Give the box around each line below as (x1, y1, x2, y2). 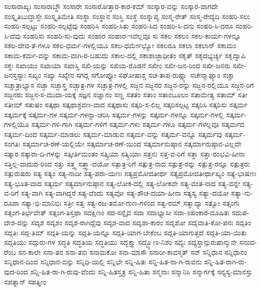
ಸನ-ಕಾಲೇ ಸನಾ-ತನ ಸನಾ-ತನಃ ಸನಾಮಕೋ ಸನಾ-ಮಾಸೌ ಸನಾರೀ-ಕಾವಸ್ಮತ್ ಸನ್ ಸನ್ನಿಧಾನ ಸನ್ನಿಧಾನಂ (18, 246, 247, 257)
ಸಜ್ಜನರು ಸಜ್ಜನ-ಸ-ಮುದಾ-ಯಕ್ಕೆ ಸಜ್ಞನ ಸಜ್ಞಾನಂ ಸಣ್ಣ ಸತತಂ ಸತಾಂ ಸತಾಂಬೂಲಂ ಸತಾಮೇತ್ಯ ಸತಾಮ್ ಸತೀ (4, 89, 247, 100)
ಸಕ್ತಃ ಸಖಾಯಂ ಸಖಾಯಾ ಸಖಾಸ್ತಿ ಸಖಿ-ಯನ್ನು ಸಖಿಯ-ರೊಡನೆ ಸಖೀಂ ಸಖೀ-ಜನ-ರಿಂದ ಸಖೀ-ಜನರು (4, 60, 230, 70)
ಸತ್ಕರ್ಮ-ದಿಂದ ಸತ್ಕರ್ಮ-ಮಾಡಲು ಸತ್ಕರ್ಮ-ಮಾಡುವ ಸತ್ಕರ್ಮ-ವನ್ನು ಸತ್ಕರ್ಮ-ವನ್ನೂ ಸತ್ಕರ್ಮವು (4, 128, 222, 139)
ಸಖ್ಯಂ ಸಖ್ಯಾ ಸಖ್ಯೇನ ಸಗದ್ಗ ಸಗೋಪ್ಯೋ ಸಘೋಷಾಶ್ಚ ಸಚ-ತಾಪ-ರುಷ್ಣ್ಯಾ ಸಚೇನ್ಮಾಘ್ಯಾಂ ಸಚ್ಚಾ (28, 70, 234, 80)
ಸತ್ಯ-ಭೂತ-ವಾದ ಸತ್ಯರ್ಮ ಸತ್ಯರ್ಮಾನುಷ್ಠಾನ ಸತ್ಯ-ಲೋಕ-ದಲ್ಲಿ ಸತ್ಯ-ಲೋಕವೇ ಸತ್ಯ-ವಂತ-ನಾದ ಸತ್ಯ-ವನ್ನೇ (4, 178, 240, 188)
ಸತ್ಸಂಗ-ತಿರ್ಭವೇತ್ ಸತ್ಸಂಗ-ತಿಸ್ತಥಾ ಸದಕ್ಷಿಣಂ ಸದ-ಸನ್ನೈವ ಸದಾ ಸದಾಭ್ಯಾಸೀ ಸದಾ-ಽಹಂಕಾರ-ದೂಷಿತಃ (4, 207, 229, 218)
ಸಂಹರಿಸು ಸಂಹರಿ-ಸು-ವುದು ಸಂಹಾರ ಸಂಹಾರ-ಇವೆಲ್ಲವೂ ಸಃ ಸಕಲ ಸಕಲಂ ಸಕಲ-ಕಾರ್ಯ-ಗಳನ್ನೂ (23, 30, 241, 41)
